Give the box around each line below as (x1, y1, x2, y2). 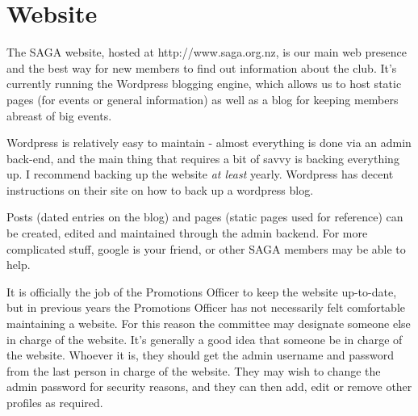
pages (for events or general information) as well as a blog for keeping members (6, 90, 399, 107)
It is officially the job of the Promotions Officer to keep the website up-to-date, (6, 283, 397, 300)
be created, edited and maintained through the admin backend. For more (6, 225, 368, 242)
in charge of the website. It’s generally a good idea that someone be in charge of (6, 330, 403, 347)
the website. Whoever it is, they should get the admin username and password (6, 347, 395, 363)
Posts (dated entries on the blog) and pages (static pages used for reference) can (6, 208, 403, 225)
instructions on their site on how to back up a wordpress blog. (6, 181, 314, 198)
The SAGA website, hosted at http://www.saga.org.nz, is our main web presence (6, 44, 408, 61)
